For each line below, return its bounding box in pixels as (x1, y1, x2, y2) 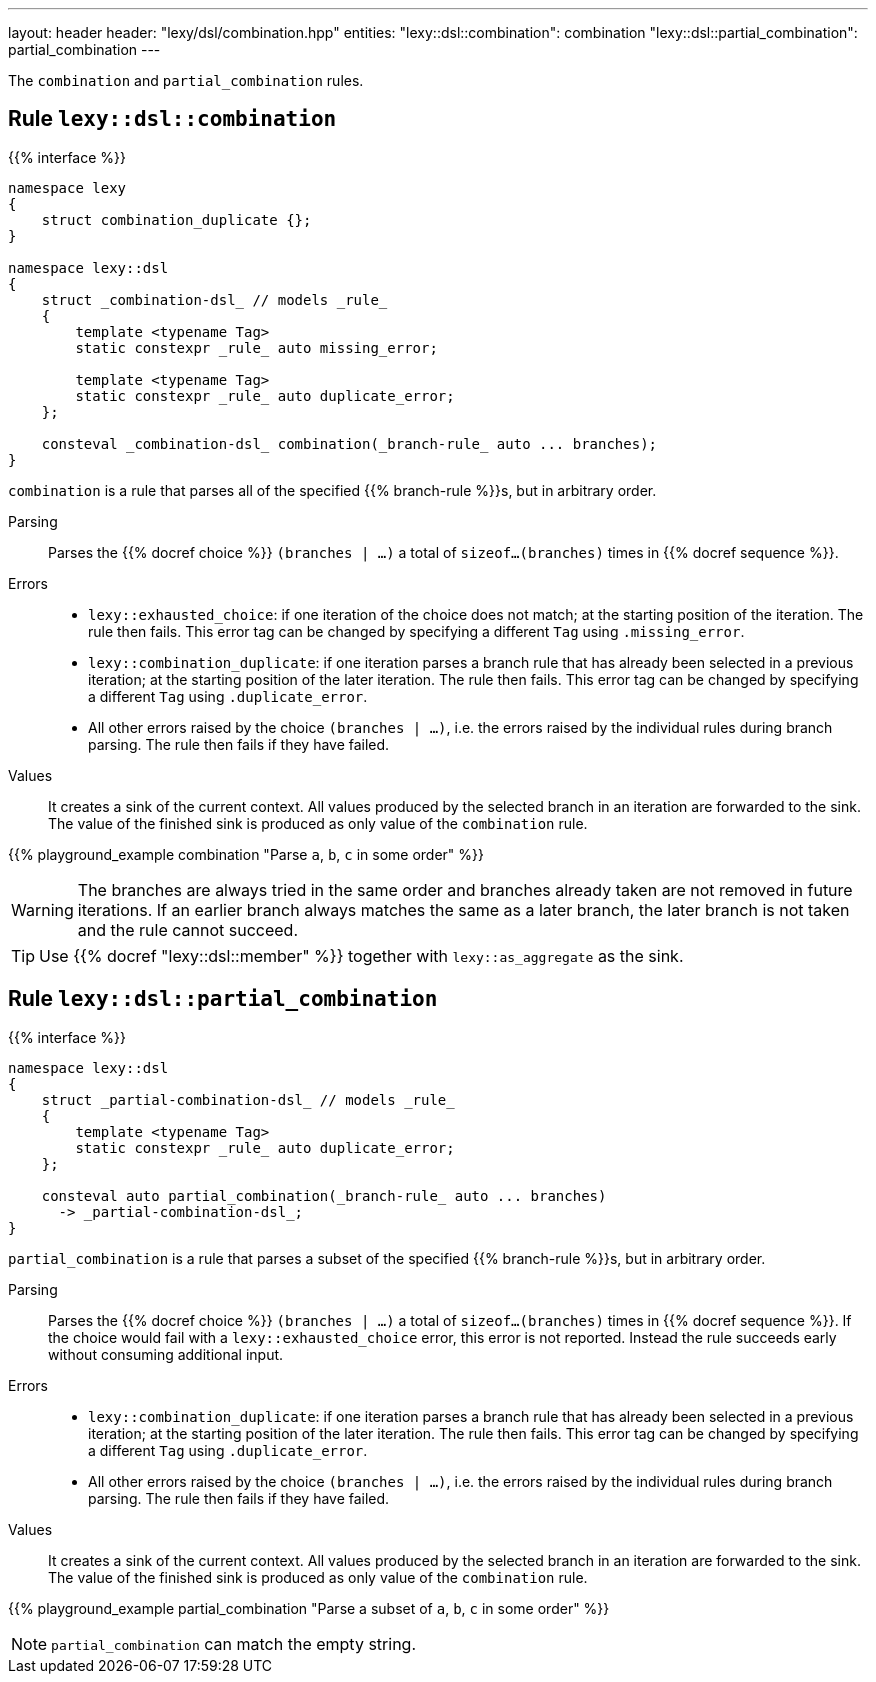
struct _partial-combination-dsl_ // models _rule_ (41, 1091, 455, 1108)
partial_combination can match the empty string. (51, 1633, 417, 1654)
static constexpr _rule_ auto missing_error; (75, 339, 438, 356)
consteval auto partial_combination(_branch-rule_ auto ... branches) (41, 1187, 607, 1204)
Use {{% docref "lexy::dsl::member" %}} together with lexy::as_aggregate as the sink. (39, 945, 684, 966)
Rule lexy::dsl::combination (8, 106, 337, 132)
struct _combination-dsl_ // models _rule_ (41, 291, 388, 308)
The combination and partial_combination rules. (8, 72, 364, 89)
